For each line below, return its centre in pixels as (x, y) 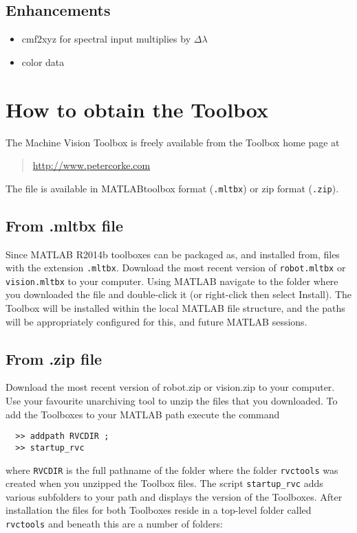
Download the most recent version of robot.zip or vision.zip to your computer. (170, 387)
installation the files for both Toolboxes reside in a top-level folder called (159, 510)
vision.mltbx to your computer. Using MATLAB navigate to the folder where (172, 281)
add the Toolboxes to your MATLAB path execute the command (143, 414)
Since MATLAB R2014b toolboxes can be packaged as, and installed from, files (173, 254)
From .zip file (54, 358)
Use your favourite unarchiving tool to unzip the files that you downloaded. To (172, 401)
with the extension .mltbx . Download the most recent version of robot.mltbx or (176, 268)
